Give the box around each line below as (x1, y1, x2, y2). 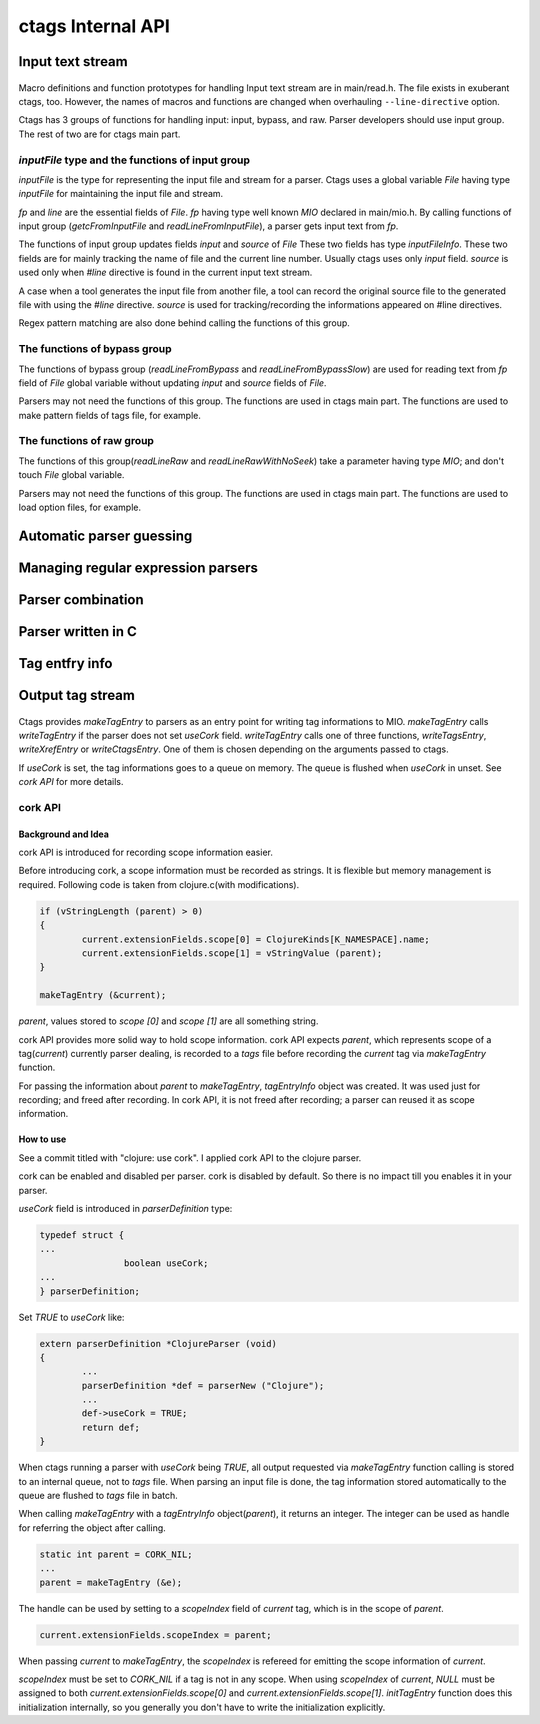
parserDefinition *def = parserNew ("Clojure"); (81, 1380, 325, 1391)
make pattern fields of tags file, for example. (18, 409, 202, 421)
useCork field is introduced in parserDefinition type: (18, 1203, 233, 1215)
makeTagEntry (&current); (39, 990, 167, 1001)
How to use (18, 1133, 67, 1145)
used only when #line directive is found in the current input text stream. (18, 266, 313, 279)
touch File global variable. (18, 469, 125, 481)
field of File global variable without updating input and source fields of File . (18, 376, 327, 389)
